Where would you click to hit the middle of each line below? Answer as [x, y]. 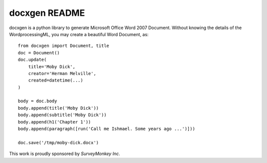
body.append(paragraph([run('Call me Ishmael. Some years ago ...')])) [107, 129]
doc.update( [32, 60]
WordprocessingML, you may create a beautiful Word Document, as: [79, 34]
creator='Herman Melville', [62, 73]
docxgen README [47, 13]
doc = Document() [39, 53]
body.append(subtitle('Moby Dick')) [62, 115]
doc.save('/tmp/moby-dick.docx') [58, 143]
